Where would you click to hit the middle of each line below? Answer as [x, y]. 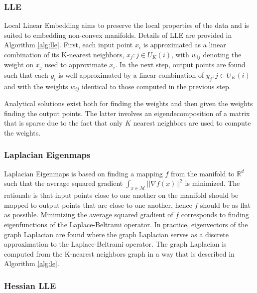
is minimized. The [212, 183]
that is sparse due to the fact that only [64, 123]
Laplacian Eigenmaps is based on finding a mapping [83, 173]
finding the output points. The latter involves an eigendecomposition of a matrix [127, 113]
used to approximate [76, 65]
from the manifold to [202, 173]
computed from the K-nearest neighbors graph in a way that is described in [119, 253]
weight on [19, 65]
